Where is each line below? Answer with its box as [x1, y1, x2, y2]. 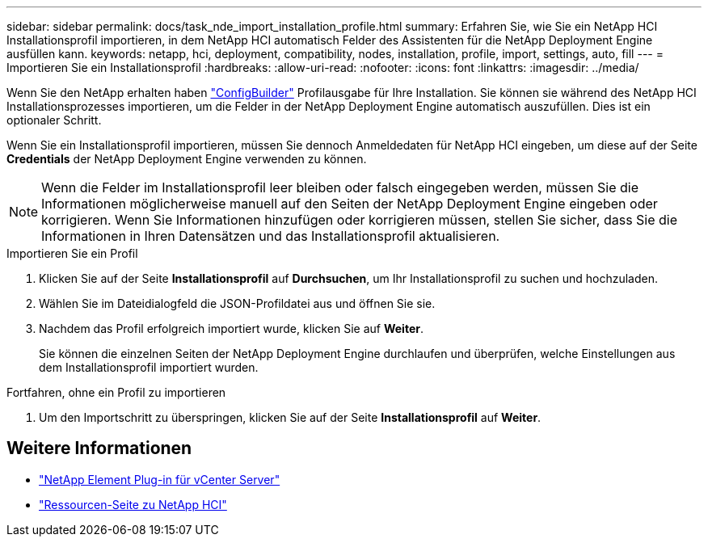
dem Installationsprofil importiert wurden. [39, 360, 259, 374]
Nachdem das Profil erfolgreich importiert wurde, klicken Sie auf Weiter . [39, 322, 424, 335]
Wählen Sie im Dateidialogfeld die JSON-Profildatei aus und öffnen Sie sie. [39, 297, 436, 310]
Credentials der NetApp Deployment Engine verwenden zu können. [6, 152, 367, 166]
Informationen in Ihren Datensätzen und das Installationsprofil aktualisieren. [41, 228, 500, 244]
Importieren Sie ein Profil [6, 246, 138, 260]
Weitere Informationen [6, 438, 192, 459]
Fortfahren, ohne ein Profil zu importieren [6, 385, 226, 399]
